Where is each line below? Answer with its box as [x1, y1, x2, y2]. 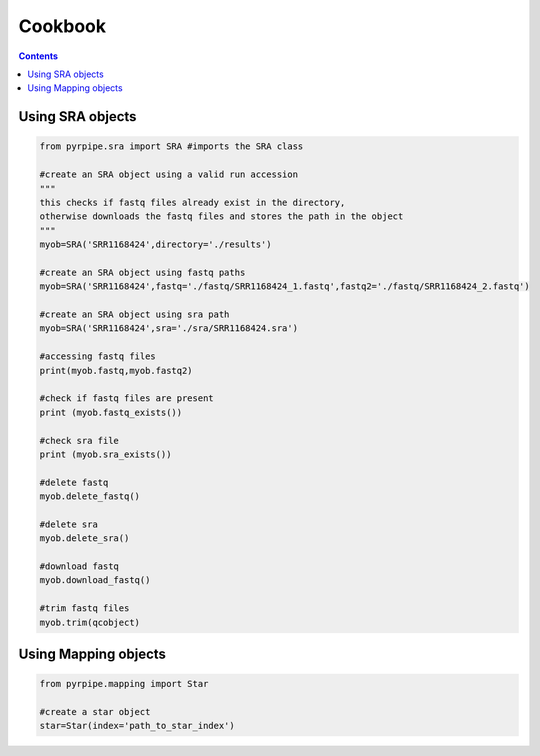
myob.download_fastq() [39, 575, 151, 586]
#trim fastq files [39, 603, 130, 614]
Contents [18, 50, 59, 62]
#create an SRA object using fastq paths [39, 266, 246, 278]
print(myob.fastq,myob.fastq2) [39, 365, 194, 376]
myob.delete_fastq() [39, 491, 140, 502]
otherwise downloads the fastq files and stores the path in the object [39, 211, 404, 222]
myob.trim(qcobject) [39, 616, 140, 628]
